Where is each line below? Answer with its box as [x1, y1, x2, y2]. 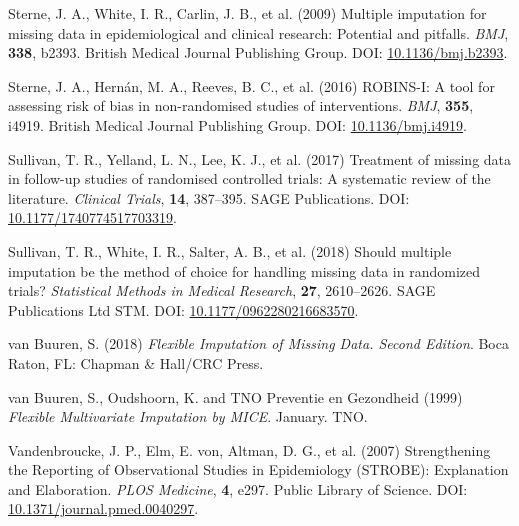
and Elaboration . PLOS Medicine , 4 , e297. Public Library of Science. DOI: [8, 478, 468, 499]
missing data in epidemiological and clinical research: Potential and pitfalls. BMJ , [8, 22, 509, 43]
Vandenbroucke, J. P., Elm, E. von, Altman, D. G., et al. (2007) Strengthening [8, 439, 491, 460]
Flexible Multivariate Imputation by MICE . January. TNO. [8, 406, 368, 427]
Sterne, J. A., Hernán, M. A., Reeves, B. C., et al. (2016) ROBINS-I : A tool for [8, 75, 495, 96]
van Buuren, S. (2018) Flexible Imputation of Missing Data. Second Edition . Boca [8, 333, 509, 354]
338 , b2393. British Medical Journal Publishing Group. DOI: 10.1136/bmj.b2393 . [8, 42, 508, 63]
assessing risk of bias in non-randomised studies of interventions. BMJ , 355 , [8, 95, 474, 116]
